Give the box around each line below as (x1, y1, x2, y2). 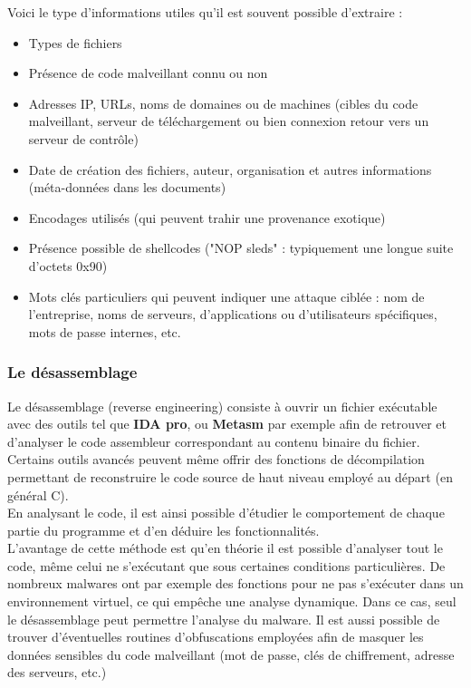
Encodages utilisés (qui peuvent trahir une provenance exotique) (28, 208, 386, 227)
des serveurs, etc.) (7, 663, 107, 682)
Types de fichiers (28, 33, 122, 52)
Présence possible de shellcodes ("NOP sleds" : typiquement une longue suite (28, 238, 454, 257)
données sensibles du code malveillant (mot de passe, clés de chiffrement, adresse (7, 644, 455, 664)
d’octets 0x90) (28, 256, 108, 275)
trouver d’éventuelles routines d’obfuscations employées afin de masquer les (7, 627, 424, 646)
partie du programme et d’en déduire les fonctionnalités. (7, 520, 320, 539)
